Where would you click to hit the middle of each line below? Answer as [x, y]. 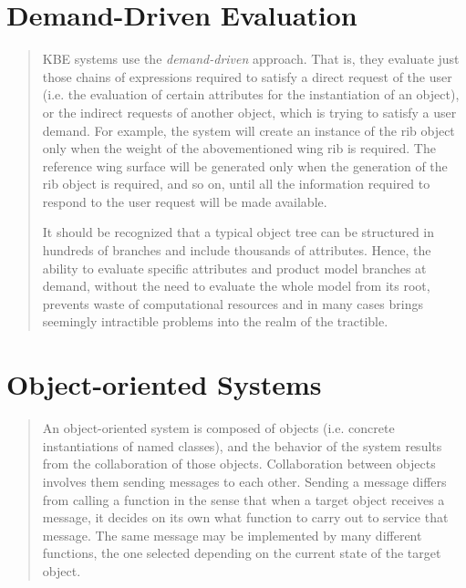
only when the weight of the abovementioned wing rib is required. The [239, 148]
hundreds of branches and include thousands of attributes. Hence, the [237, 250]
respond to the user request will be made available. [185, 201]
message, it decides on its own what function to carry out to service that [245, 517]
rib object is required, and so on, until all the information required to [236, 184]
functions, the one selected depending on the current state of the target [242, 553]
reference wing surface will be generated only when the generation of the [245, 165]
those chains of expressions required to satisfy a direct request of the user [247, 76]
